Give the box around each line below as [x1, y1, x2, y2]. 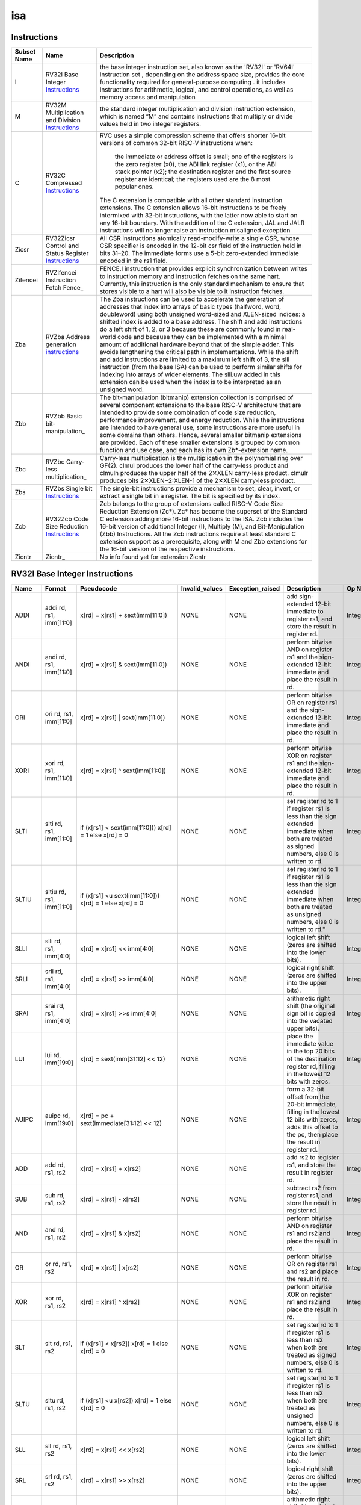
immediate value [286, 1039, 334, 1047]
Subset [14, 48, 36, 56]
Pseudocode [80, 584, 117, 592]
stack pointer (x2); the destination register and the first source [114, 167, 291, 176]
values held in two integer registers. [99, 120, 202, 128]
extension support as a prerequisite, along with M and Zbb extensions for [99, 538, 307, 546]
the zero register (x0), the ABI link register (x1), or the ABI [114, 160, 277, 169]
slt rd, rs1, [45, 1339, 73, 1348]
